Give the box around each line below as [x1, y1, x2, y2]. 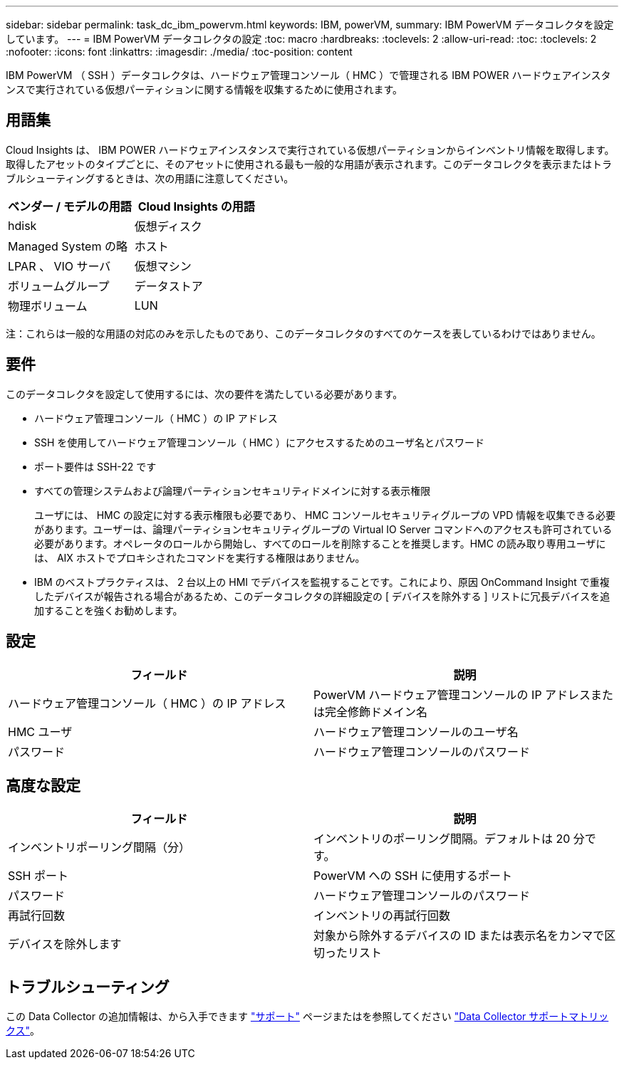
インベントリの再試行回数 [313, 908, 451, 923]
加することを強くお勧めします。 [34, 604, 183, 617]
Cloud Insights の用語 [137, 199, 255, 214]
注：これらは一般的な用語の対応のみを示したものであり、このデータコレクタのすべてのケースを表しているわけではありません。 [6, 327, 601, 340]
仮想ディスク [134, 219, 202, 234]
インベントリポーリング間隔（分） [8, 840, 191, 855]
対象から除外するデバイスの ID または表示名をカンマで [313, 928, 605, 943]
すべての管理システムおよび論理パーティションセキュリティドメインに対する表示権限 [34, 484, 431, 497]
